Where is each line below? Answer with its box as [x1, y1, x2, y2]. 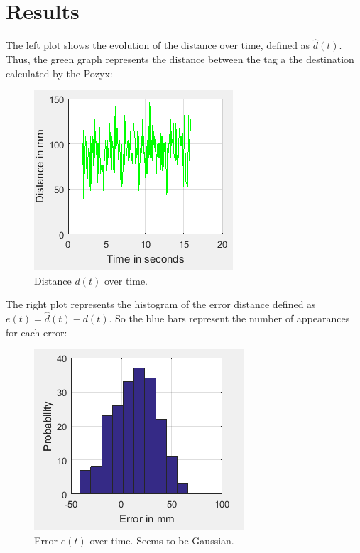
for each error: [6, 324, 67, 339]
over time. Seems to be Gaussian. [89, 532, 234, 547]
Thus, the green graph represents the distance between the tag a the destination [6, 51, 354, 66]
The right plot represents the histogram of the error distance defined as [6, 297, 316, 312]
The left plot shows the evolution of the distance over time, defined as [6, 38, 310, 53]
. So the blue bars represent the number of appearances [109, 311, 350, 326]
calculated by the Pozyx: [6, 65, 113, 80]
